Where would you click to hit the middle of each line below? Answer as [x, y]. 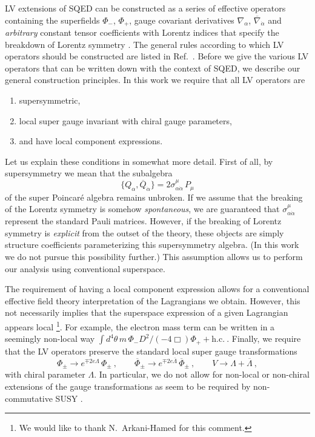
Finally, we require [266, 339]
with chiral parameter [45, 374]
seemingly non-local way [50, 339]
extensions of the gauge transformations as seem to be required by [128, 386]
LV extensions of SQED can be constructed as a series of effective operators [145, 8]
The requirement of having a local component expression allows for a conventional [157, 289]
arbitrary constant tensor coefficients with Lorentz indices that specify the [142, 32]
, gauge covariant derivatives [182, 20]
